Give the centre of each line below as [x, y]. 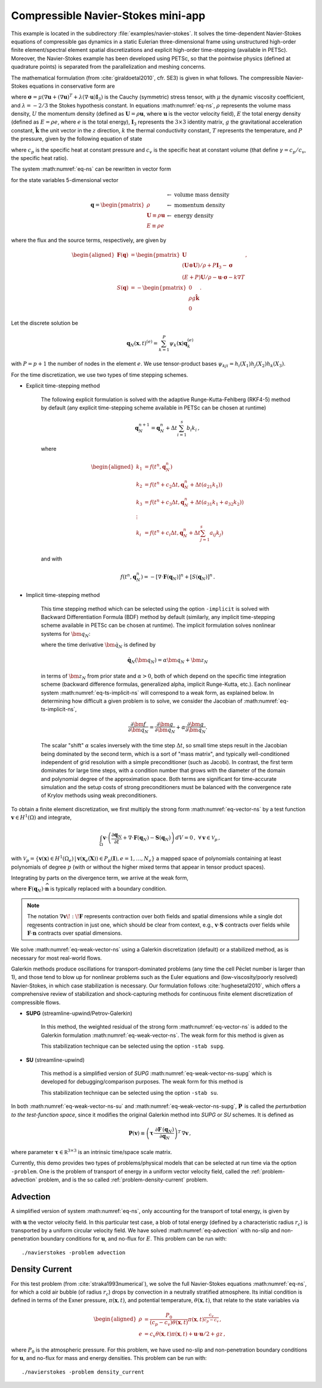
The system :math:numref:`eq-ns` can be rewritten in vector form [91, 169]
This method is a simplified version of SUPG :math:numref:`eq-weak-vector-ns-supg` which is [157, 1073]
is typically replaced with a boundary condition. [109, 889]
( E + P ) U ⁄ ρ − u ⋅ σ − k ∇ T [213, 277]
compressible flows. [36, 1002]
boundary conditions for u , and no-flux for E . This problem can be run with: [134, 1239]
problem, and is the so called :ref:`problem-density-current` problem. [123, 1180]
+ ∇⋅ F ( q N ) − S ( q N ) [147, 839]
